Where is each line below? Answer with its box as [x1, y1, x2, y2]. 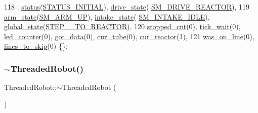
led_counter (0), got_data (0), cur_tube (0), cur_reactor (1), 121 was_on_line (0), [4, 31, 254, 41]
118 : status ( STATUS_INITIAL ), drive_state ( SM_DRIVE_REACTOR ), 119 [4, 2, 250, 12]
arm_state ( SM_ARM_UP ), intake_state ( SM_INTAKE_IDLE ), [4, 11, 210, 22]
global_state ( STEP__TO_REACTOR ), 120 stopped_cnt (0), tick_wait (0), [4, 21, 241, 32]
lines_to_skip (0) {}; [4, 41, 68, 51]
